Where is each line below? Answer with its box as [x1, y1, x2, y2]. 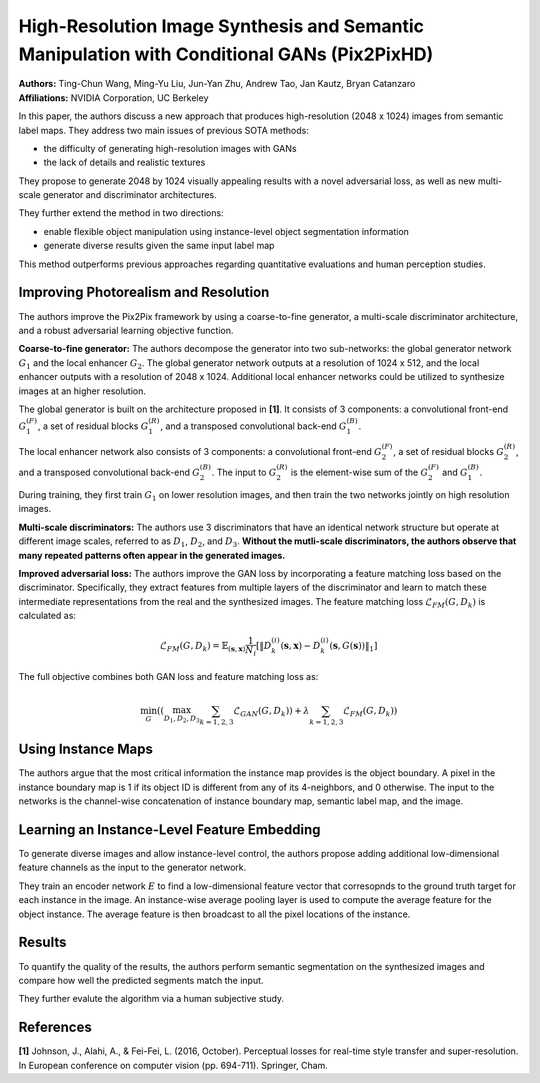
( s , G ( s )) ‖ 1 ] [329, 640, 378, 654]
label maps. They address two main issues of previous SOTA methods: [18, 124, 309, 136]
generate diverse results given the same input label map [43, 240, 275, 252]
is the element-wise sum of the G [290, 466, 429, 479]
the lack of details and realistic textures [43, 156, 206, 169]
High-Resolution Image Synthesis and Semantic [18, 15, 425, 37]
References [18, 1019, 92, 1036]
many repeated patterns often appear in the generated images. [18, 549, 286, 561]
